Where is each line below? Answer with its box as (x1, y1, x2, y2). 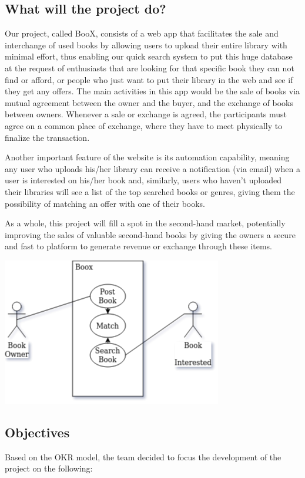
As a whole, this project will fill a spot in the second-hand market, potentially (5, 217, 286, 229)
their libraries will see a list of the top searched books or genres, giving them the (5, 185, 295, 197)
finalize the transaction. (5, 131, 90, 143)
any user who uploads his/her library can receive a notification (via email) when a (5, 162, 300, 174)
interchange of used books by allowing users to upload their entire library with (5, 38, 287, 51)
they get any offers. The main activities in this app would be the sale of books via (5, 85, 300, 97)
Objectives (5, 423, 70, 441)
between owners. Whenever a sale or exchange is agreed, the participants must (5, 108, 287, 120)
